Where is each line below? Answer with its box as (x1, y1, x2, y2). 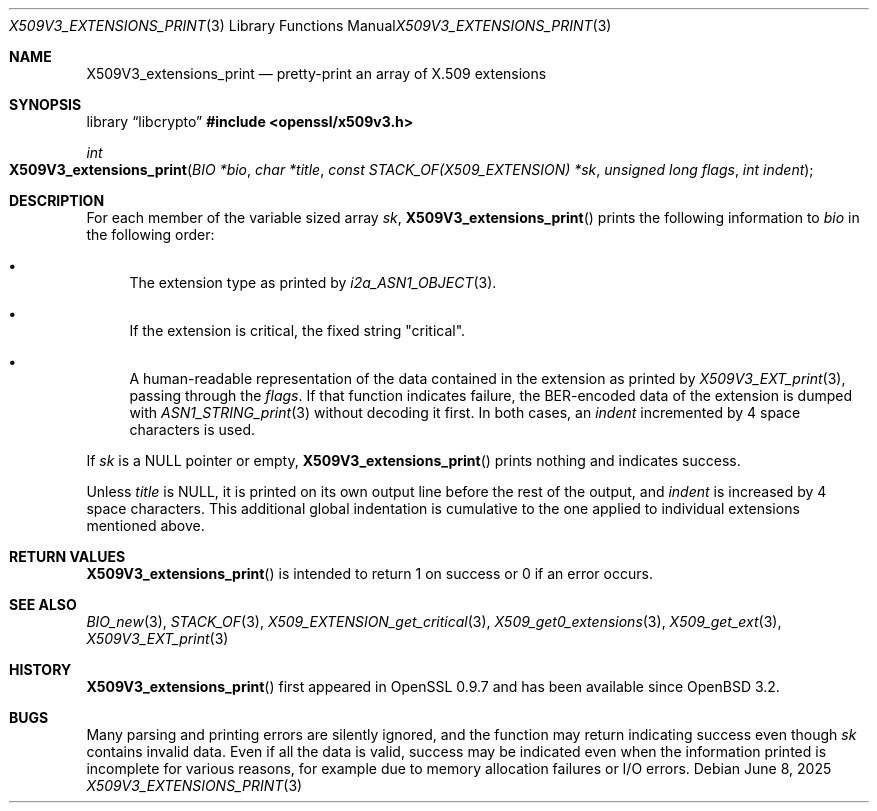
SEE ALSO (9, 596, 77, 613)
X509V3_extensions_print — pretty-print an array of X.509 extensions (86, 65, 547, 82)
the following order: (86, 226, 215, 243)
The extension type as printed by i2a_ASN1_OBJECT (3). (129, 274, 497, 291)
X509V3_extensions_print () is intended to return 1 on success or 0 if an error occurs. (86, 565, 653, 582)
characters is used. (129, 421, 256, 438)
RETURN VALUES (9, 548, 126, 565)
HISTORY (9, 661, 72, 678)
